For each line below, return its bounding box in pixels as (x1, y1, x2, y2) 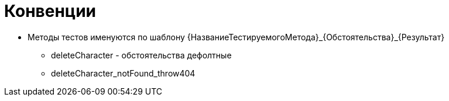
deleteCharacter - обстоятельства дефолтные (51, 50, 232, 60)
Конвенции (4, 1, 97, 21)
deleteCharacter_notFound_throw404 (51, 68, 196, 78)
